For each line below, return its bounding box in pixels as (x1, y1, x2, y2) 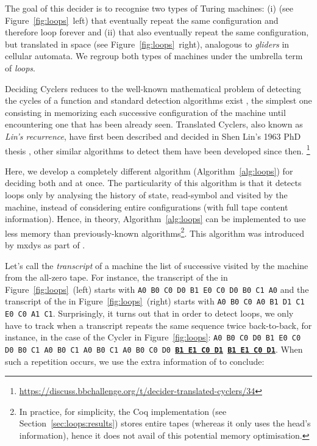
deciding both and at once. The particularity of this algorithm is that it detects (5, 176, 302, 189)
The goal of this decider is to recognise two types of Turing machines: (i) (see (5, 2, 294, 14)
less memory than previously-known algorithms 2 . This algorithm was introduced (5, 225, 305, 239)
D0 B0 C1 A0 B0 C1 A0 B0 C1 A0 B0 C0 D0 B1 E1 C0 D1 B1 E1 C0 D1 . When (5, 343, 303, 355)
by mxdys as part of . (5, 239, 85, 251)
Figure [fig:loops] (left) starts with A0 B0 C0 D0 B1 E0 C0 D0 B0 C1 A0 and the (5, 282, 309, 295)
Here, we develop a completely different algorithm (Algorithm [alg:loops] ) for (5, 164, 293, 177)
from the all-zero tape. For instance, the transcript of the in (5, 271, 228, 284)
